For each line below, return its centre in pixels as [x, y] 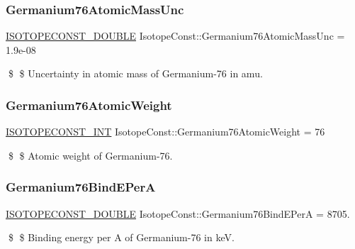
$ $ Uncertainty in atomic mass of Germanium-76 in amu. [135, 73]
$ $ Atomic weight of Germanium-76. [90, 155]
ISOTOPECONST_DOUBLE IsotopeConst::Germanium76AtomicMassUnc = [175, 36]
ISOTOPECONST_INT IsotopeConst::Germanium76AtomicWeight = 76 [165, 132]
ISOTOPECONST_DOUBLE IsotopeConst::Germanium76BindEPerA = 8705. [178, 213]
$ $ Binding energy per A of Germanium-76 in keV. [121, 237]
